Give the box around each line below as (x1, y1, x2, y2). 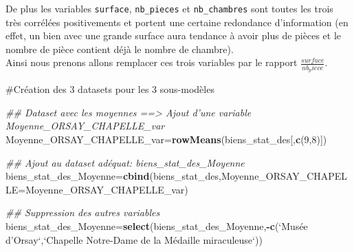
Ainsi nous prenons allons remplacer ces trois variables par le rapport (5, 55, 298, 70)
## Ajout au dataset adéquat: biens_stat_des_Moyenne (5, 155, 245, 169)
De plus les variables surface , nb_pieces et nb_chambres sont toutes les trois (5, 1, 333, 15)
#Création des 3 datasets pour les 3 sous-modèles (5, 82, 214, 96)
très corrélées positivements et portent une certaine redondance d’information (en (5, 14, 349, 29)
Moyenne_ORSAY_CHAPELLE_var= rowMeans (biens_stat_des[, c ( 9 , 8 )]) (5, 132, 327, 146)
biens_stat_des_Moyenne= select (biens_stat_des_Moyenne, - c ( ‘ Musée (5, 218, 308, 233)
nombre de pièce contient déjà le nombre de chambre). (5, 41, 234, 56)
